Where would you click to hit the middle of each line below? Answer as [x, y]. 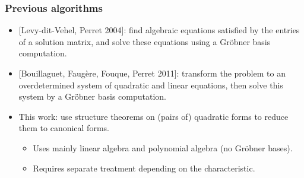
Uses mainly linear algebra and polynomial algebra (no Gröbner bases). [163, 147]
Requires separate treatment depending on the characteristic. [144, 168]
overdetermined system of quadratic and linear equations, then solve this [151, 85]
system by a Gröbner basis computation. [93, 96]
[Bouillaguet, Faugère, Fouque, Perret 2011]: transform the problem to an [152, 73]
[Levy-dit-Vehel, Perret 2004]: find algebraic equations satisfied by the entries [159, 30]
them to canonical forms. [64, 128]
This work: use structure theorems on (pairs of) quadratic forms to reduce [153, 116]
